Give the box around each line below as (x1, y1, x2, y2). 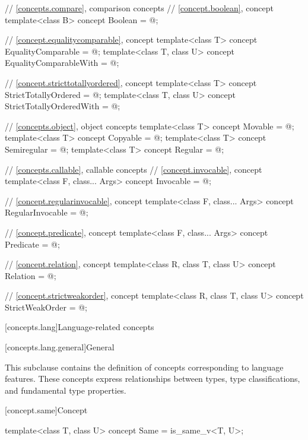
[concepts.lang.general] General (5, 341, 115, 353)
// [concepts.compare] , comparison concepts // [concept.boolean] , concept (5, 2, 274, 14)
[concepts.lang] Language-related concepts (5, 321, 154, 333)
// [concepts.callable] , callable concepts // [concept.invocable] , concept (5, 163, 262, 175)
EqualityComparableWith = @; (5, 56, 119, 69)
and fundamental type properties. (5, 384, 126, 396)
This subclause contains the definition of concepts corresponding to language (5, 360, 284, 373)
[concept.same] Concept (5, 404, 88, 416)
